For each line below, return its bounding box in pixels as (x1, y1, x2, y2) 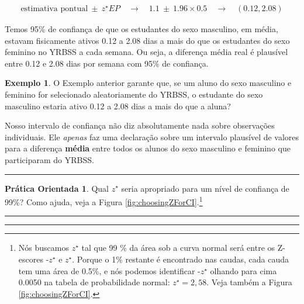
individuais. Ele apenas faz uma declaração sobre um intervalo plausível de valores (5, 130, 299, 143)
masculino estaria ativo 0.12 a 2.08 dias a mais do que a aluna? (5, 99, 231, 112)
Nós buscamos (18, 241, 69, 254)
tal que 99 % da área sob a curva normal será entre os (81, 241, 275, 254)
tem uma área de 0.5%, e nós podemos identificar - (18, 264, 201, 277)
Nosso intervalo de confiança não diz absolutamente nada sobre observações (5, 119, 275, 132)
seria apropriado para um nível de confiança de (121, 182, 289, 194)
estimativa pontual (20, 5, 88, 13)
